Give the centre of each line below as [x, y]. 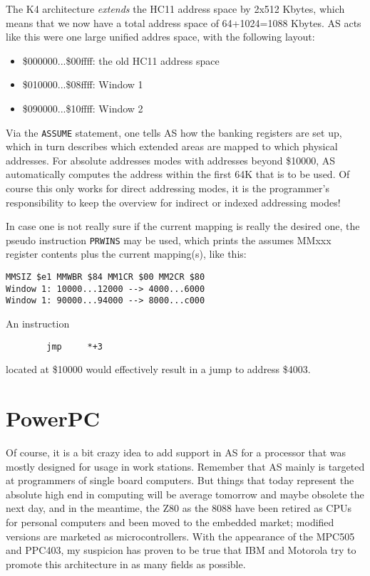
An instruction [38, 323]
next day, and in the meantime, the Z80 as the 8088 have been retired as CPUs [179, 508]
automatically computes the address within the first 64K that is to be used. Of [178, 174]
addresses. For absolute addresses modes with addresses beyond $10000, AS [170, 160]
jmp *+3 [75, 346]
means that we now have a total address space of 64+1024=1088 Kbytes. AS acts [184, 22]
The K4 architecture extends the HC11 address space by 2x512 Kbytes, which [175, 9]
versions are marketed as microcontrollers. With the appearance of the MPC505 [180, 536]
